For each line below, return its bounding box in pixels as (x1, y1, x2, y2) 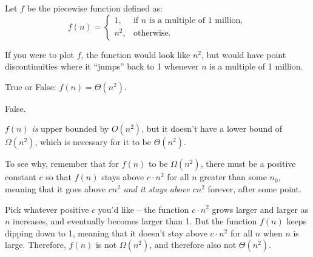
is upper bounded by (32, 122, 109, 135)
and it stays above (123, 182, 190, 195)
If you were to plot (5, 48, 74, 60)
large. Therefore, (5, 238, 66, 251)
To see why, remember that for (5, 157, 119, 170)
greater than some (200, 171, 267, 183)
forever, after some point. (207, 182, 301, 195)
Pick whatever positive (5, 203, 89, 215)
